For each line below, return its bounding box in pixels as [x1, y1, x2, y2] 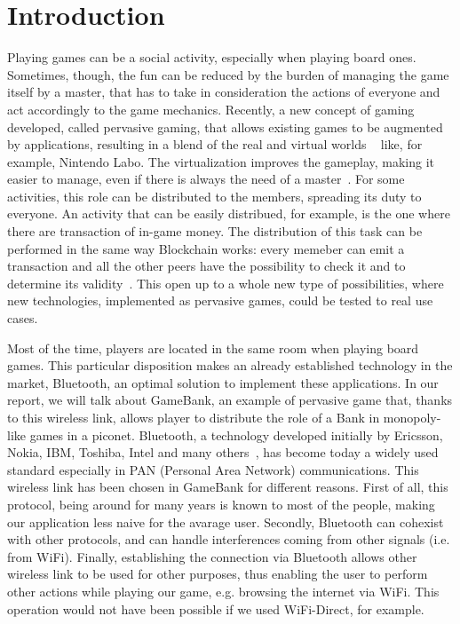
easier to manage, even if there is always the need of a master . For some [7, 170, 405, 188]
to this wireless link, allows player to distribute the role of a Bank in [7, 408, 380, 426]
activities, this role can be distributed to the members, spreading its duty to [7, 186, 422, 205]
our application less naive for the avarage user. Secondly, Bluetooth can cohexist [7, 512, 444, 531]
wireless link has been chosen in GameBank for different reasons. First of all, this [7, 478, 448, 496]
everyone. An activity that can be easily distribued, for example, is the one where [7, 204, 450, 223]
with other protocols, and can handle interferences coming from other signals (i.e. [7, 530, 450, 549]
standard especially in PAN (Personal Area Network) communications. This [7, 460, 419, 478]
